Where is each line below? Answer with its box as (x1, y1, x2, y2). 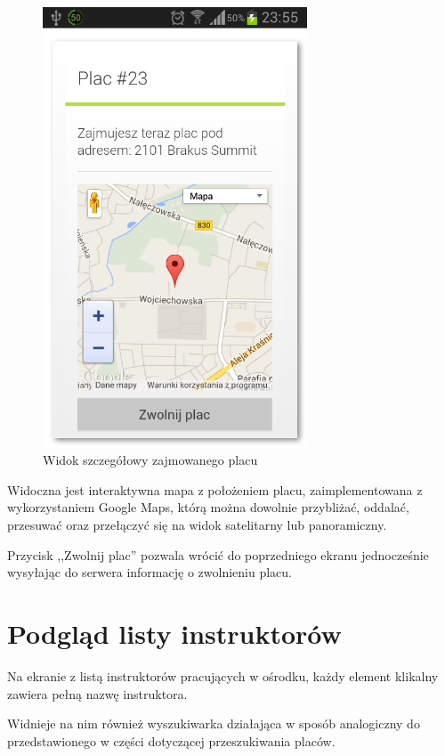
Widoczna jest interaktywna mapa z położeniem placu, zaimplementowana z (7, 480, 423, 499)
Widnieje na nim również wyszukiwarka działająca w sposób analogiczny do (7, 714, 420, 733)
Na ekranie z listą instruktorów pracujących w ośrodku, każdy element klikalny (7, 666, 439, 685)
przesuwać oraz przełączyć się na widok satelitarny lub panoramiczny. (7, 516, 387, 534)
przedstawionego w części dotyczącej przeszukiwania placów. (7, 731, 336, 750)
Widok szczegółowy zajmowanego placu (43, 451, 258, 469)
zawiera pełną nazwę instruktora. (7, 684, 188, 703)
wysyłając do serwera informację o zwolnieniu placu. (7, 563, 292, 581)
